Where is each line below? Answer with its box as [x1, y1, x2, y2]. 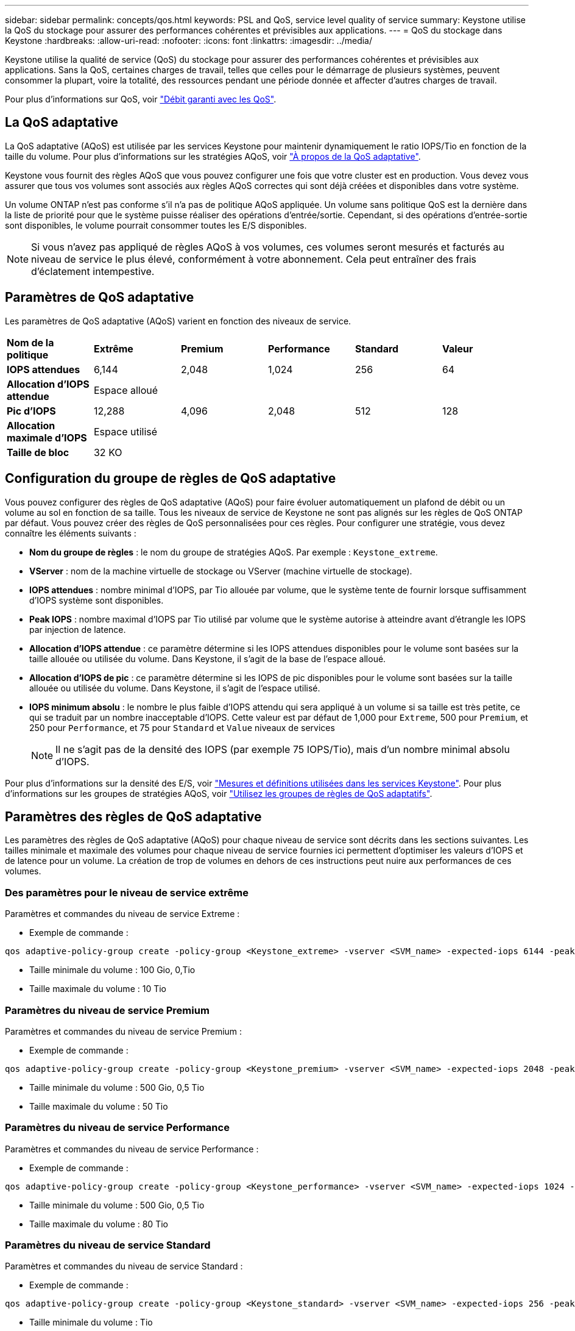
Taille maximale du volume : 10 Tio [29, 983, 166, 994]
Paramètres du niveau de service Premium [5, 1004, 210, 1016]
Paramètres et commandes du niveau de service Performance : [5, 1143, 259, 1154]
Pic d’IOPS [7, 404, 56, 417]
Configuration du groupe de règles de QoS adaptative [5, 471, 336, 487]
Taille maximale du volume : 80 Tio [29, 1218, 168, 1229]
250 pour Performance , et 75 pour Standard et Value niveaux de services [29, 722, 335, 733]
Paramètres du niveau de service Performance [5, 1121, 230, 1134]
